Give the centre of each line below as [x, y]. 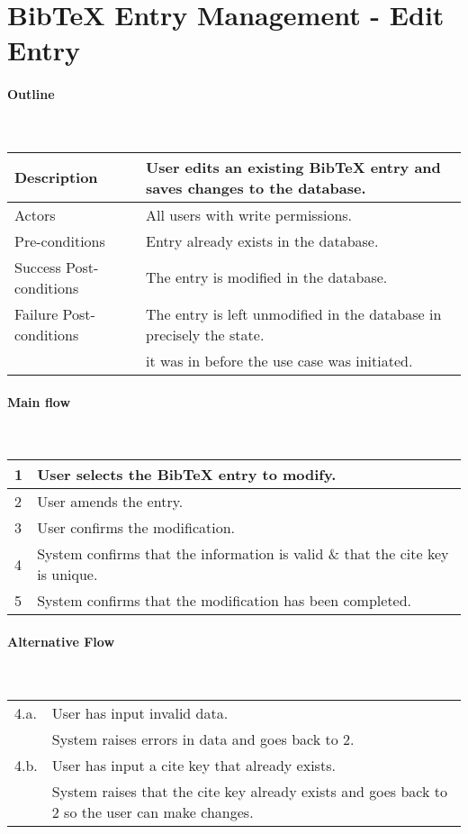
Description [56, 177]
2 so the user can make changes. [153, 811]
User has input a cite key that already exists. [193, 765]
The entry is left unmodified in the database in [294, 313]
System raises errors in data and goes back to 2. [203, 739]
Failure [36, 313]
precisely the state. [205, 334]
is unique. [67, 575]
